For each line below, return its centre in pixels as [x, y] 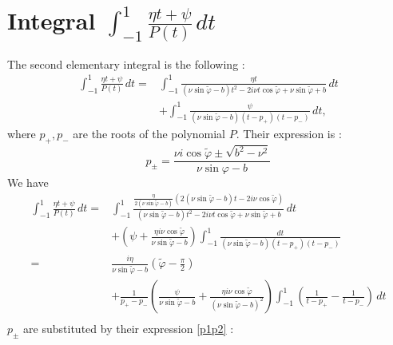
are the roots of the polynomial [149, 133]
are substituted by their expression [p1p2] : [129, 329]
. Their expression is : [289, 133]
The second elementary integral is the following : [126, 63]
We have [28, 182]
